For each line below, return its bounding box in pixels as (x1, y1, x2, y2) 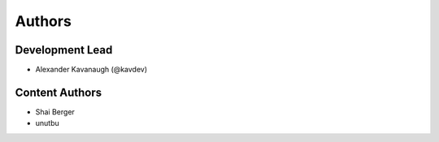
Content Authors (15, 85, 102, 99)
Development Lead (15, 43, 113, 57)
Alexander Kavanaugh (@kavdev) (35, 65, 148, 75)
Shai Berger (35, 106, 75, 117)
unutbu (35, 118, 60, 128)
